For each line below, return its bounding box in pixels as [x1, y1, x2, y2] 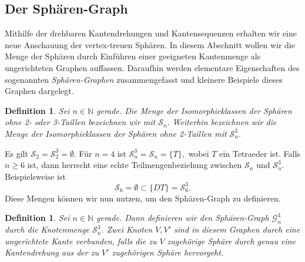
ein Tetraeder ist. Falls [219, 147, 300, 159]
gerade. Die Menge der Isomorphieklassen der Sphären [96, 104, 292, 116]
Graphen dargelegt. [5, 85, 74, 97]
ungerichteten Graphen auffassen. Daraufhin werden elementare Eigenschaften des [5, 61, 300, 73]
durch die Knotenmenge [5, 223, 90, 236]
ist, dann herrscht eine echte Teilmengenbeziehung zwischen [27, 159, 242, 171]
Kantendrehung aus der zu [5, 246, 99, 258]
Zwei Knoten [106, 223, 153, 236]
